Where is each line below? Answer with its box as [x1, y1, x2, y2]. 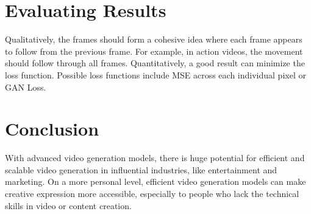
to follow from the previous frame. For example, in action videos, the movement [5, 44, 303, 57]
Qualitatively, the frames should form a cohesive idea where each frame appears [5, 33, 302, 46]
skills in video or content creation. [5, 199, 132, 212]
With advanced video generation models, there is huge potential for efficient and [5, 151, 305, 164]
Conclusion [5, 116, 99, 141]
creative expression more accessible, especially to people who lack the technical [5, 187, 299, 199]
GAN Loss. [5, 80, 46, 93]
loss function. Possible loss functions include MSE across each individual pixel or [5, 68, 306, 81]
